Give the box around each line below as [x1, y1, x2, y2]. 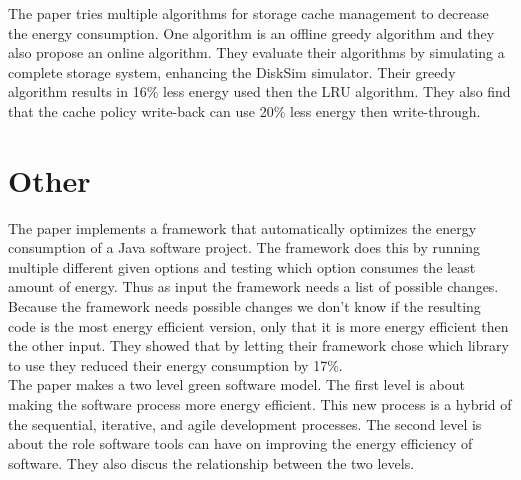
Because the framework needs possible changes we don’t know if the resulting [8, 296, 481, 317]
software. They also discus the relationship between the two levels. [8, 452, 415, 473]
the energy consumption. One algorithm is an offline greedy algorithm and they [8, 22, 495, 43]
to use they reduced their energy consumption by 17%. [8, 354, 343, 375]
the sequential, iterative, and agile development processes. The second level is [8, 413, 482, 434]
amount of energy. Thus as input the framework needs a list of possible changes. [8, 276, 499, 297]
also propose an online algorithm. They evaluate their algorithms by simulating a [8, 42, 505, 63]
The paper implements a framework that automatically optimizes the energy [8, 217, 477, 238]
